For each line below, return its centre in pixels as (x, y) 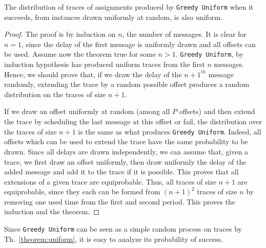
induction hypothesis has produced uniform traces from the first (105, 64)
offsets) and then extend (217, 111)
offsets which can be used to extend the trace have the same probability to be (126, 141)
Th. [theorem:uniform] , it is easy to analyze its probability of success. (114, 239)
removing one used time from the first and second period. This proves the (120, 201)
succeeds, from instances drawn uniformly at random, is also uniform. (113, 17)
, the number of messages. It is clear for (184, 34)
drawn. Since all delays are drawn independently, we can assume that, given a (126, 151)
